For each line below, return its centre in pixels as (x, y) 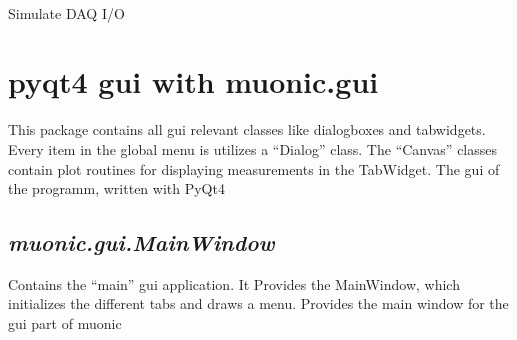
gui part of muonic (65, 323)
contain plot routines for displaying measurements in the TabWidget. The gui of (254, 168)
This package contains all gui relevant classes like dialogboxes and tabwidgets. (247, 129)
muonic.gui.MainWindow (141, 242)
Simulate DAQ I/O (66, 12)
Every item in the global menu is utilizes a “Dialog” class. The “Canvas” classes (253, 148)
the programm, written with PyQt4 (116, 188)
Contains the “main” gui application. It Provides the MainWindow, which (234, 283)
